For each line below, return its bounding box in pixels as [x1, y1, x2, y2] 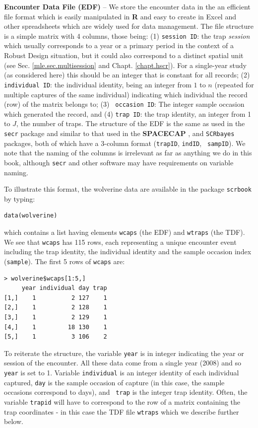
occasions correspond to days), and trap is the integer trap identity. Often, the [4, 387, 248, 397]
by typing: [4, 193, 35, 204]
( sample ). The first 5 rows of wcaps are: [4, 256, 125, 266]
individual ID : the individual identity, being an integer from [4, 79, 192, 89]
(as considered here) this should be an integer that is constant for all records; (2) [4, 70, 250, 80]
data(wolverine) [4, 212, 58, 219]
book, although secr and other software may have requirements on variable [4, 157, 234, 167]
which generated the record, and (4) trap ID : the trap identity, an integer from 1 [4, 108, 251, 119]
